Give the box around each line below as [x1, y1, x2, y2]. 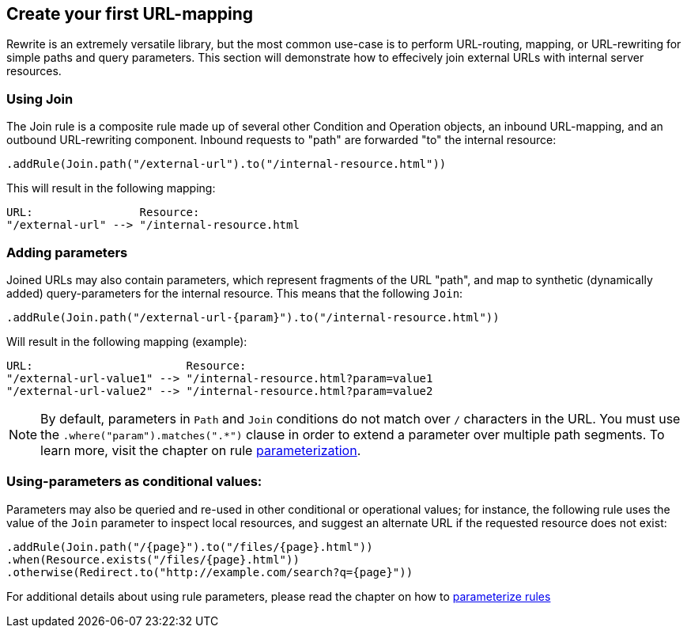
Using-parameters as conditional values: [6, 473, 262, 490]
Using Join [6, 90, 74, 107]
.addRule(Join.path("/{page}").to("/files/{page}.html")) [6, 540, 373, 553]
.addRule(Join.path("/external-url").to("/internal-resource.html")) [6, 158, 447, 171]
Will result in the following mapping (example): [6, 334, 247, 348]
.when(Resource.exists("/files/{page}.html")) [6, 552, 300, 566]
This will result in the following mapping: [6, 181, 216, 196]
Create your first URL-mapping [6, 4, 254, 24]
